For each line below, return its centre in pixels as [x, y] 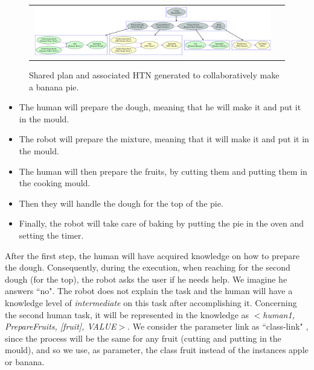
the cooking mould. [55, 183]
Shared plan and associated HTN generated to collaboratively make [154, 75]
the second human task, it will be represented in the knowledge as [127, 314]
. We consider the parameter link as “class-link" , [218, 326]
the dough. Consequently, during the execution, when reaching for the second [148, 267]
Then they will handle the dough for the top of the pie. [121, 203]
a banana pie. [54, 86]
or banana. [25, 361]
